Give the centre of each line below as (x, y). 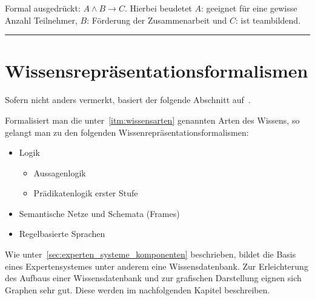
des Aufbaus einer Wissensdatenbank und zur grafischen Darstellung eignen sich (153, 278)
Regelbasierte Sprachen (62, 234)
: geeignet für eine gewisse (249, 8)
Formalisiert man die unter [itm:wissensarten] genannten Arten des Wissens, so (152, 120)
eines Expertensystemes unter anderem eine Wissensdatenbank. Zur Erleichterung (157, 266)
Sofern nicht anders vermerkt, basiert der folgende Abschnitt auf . (128, 100)
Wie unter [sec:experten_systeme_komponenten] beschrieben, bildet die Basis (151, 254)
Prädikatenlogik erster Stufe (86, 193)
